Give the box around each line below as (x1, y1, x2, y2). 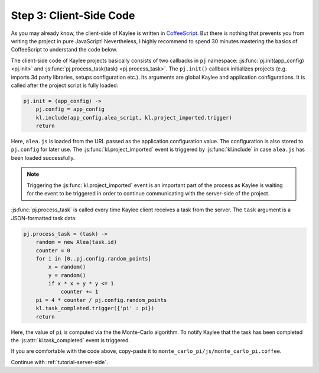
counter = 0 (35, 247, 71, 254)
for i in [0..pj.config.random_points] (35, 255, 152, 262)
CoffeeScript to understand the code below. (11, 46, 118, 53)
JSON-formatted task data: (11, 214, 77, 221)
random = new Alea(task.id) (35, 239, 118, 246)
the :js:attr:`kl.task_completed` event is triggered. (11, 337, 130, 344)
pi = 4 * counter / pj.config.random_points (35, 297, 167, 303)
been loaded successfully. (11, 154, 75, 161)
